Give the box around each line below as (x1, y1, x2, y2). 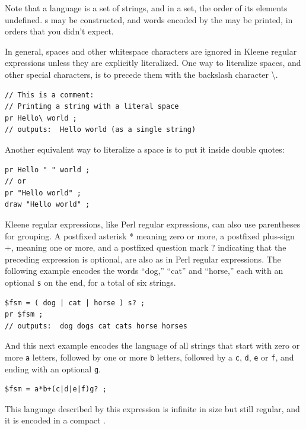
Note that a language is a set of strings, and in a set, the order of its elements (5, 2, 288, 14)
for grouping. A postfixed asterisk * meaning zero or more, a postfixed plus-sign (5, 229, 295, 242)
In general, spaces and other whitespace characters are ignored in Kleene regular (5, 45, 297, 57)
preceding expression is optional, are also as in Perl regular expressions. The (5, 252, 281, 265)
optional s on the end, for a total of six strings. (5, 276, 176, 288)
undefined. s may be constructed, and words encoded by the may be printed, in (5, 13, 293, 26)
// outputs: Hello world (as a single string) (5, 125, 196, 134)
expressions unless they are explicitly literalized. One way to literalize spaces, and (5, 56, 301, 69)
